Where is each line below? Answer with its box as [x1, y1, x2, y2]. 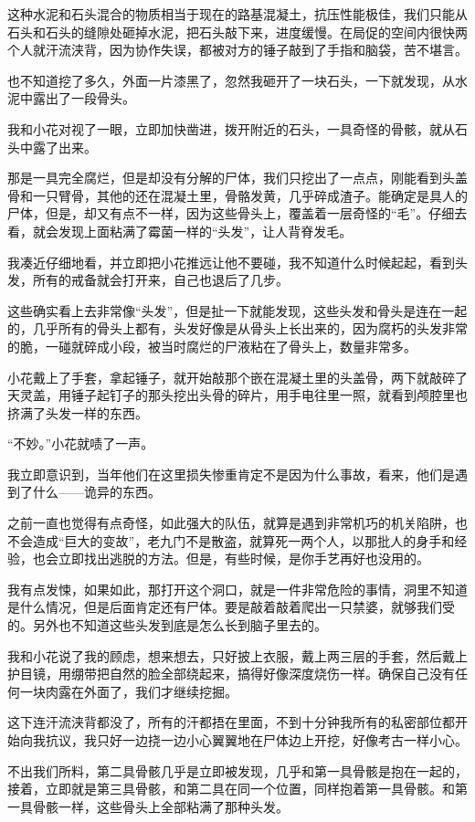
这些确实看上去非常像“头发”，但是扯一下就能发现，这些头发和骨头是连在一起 [7, 300, 468, 320]
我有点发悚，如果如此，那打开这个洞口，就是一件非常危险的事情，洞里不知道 [7, 579, 468, 598]
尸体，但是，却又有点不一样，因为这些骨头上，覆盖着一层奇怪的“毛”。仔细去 [7, 204, 468, 223]
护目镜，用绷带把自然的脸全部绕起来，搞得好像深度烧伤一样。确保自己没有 [7, 664, 455, 683]
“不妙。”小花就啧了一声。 [7, 434, 154, 453]
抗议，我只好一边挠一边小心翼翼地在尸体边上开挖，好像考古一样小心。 [45, 731, 468, 749]
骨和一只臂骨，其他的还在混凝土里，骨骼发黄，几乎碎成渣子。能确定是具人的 [7, 185, 468, 205]
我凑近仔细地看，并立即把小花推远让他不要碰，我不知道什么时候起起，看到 [7, 252, 455, 271]
